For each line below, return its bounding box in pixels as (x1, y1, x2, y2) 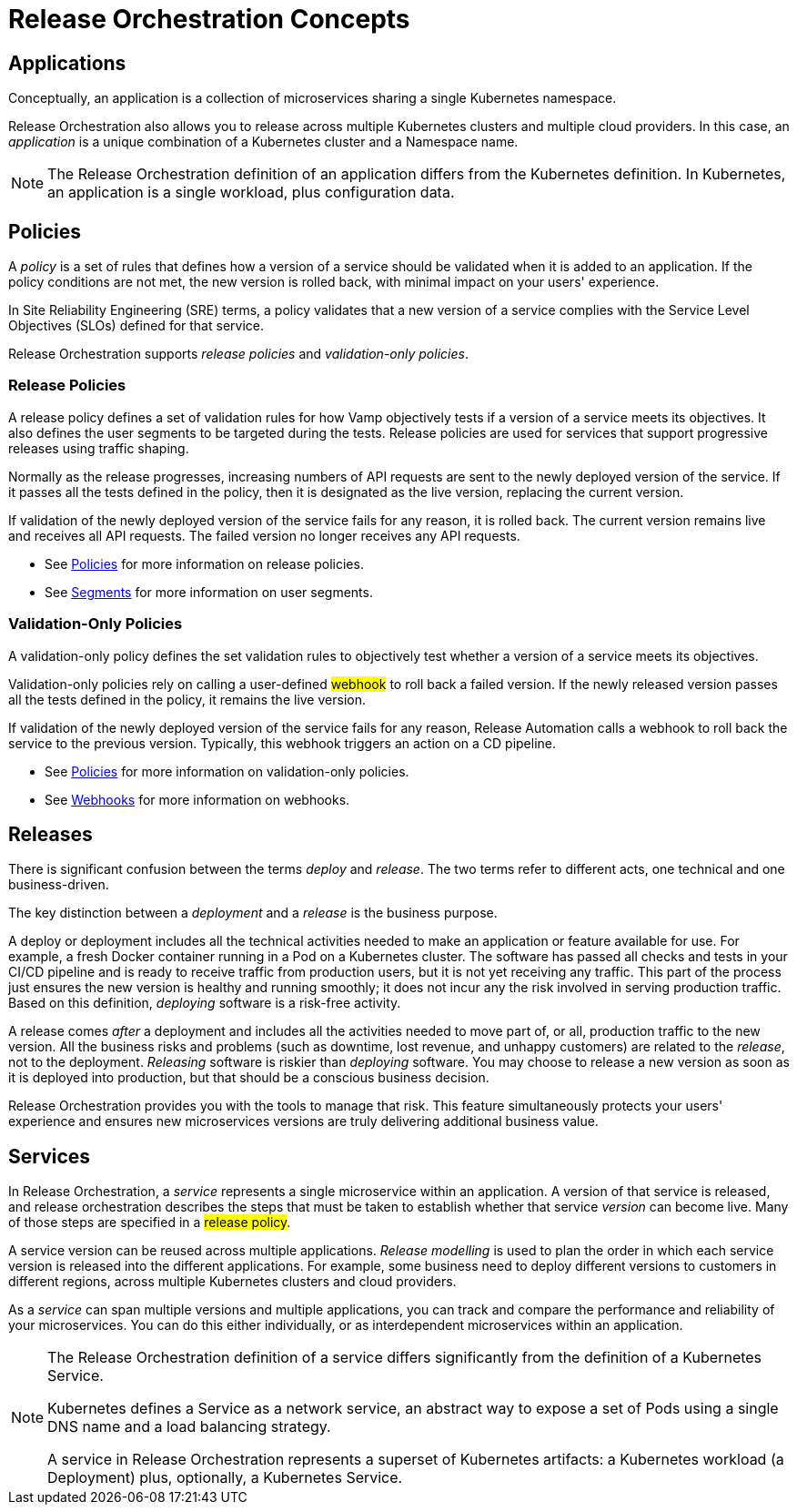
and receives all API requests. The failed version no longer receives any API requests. (8, 527, 520, 543)
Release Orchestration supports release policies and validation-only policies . (8, 346, 469, 362)
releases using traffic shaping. (8, 440, 189, 456)
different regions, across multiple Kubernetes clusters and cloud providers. (8, 1274, 457, 1290)
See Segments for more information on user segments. (45, 583, 373, 600)
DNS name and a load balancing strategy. (47, 1417, 331, 1436)
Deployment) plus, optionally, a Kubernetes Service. (47, 1468, 403, 1487)
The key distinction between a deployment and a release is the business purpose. (8, 905, 498, 921)
